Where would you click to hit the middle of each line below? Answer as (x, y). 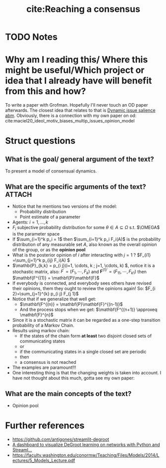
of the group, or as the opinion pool (49, 249)
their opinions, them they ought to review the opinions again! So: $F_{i (84, 289)
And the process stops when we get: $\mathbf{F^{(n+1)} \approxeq (88, 310)
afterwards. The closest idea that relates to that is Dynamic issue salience (80, 111)
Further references (45, 426)
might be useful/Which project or (75, 70)
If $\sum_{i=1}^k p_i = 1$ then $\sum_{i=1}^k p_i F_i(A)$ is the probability (86, 239)
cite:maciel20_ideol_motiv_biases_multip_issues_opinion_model (70, 121)
